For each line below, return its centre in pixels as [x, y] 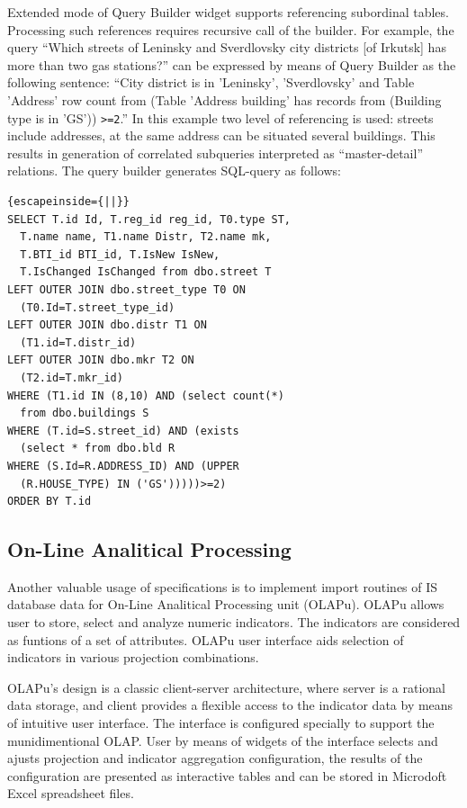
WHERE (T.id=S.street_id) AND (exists [123, 431]
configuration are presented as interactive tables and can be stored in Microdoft [227, 775]
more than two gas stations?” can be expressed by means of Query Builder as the [232, 64]
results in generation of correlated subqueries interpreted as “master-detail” [215, 153]
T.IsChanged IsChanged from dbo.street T [146, 272]
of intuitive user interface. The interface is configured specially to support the [221, 723]
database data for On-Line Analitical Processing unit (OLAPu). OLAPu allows [226, 604]
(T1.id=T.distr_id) [78, 342]
